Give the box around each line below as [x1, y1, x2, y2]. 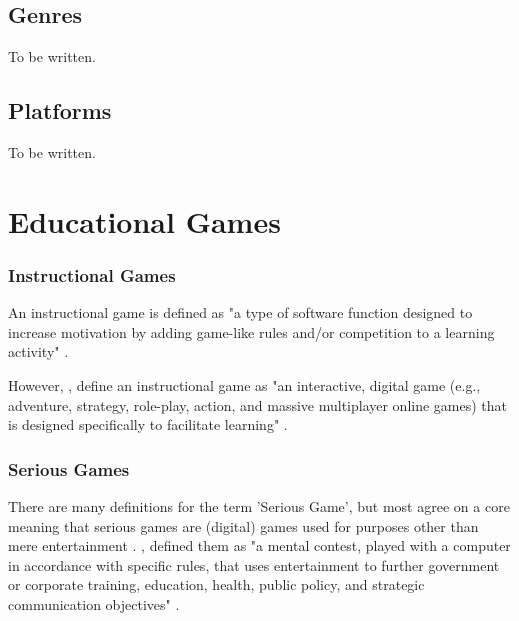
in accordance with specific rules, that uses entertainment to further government [8, 554, 500, 575]
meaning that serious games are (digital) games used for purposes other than [8, 515, 479, 536]
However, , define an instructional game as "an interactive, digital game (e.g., [8, 374, 481, 395]
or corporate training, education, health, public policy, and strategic [8, 574, 425, 595]
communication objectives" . [8, 593, 180, 614]
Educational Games [8, 200, 281, 241]
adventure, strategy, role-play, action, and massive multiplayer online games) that [8, 394, 508, 415]
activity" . [8, 341, 69, 362]
